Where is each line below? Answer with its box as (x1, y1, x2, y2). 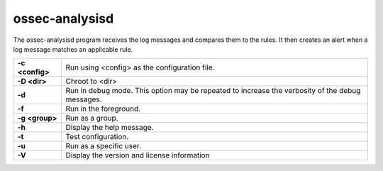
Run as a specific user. (65, 141, 142, 151)
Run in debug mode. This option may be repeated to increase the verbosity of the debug (65, 86, 361, 96)
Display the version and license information (65, 150, 210, 160)
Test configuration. (65, 132, 129, 142)
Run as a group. (65, 114, 118, 123)
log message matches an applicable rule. (13, 45, 133, 53)
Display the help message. (65, 123, 154, 133)
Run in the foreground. (65, 104, 141, 114)
